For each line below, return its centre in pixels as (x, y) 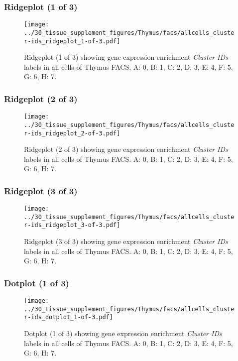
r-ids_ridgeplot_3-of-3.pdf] (72, 225)
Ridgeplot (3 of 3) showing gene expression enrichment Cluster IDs (126, 241)
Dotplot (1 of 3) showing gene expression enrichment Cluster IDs (123, 333)
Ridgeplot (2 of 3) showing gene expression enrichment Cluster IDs (126, 149)
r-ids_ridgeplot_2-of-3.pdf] (72, 133)
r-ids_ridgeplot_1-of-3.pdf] (72, 41)
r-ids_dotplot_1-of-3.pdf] (68, 317)
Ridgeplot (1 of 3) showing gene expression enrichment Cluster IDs (126, 57)
